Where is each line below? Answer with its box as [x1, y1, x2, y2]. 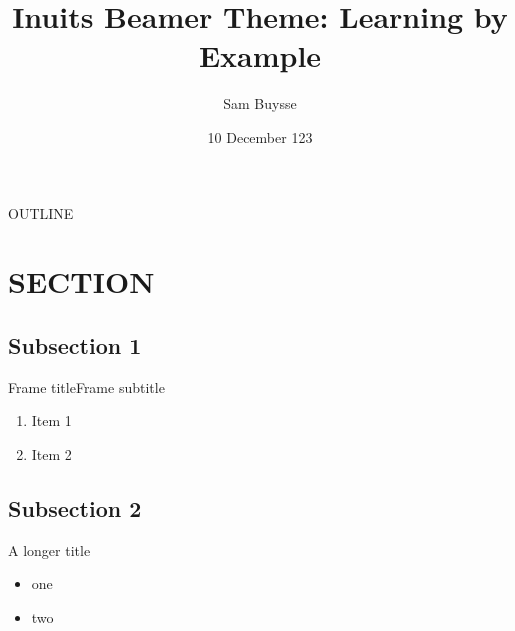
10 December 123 [207, 126, 313, 147]
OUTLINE [8, 202, 74, 223]
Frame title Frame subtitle [8, 376, 165, 397]
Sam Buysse [223, 93, 297, 114]
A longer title [8, 539, 91, 560]
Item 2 [31, 443, 72, 464]
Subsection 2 [8, 492, 142, 523]
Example [198, 35, 322, 76]
